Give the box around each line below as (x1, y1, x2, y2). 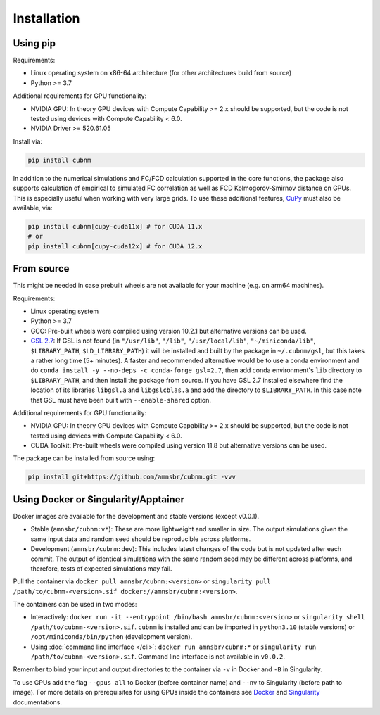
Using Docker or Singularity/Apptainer (13, 493, 184, 505)
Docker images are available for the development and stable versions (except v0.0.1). (13, 512, 260, 520)
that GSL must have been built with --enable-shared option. (30, 396, 211, 404)
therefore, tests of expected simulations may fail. (30, 564, 172, 573)
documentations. (13, 697, 63, 707)
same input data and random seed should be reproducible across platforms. (30, 535, 251, 543)
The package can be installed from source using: (13, 454, 156, 462)
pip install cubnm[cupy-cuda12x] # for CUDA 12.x (27, 242, 203, 250)
